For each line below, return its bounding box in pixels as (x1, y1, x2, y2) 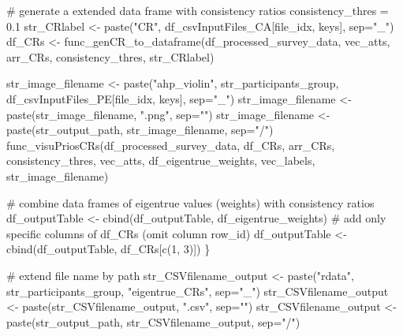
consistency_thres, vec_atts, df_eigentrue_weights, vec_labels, (6, 152, 315, 169)
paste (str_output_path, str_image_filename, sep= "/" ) (6, 121, 274, 138)
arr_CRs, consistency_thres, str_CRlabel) (6, 48, 215, 65)
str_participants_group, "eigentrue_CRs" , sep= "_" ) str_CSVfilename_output (6, 282, 389, 299)
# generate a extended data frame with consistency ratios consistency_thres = (6, 2, 389, 18)
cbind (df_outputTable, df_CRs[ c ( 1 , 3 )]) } (6, 241, 211, 257)
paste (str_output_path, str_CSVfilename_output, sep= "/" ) (6, 313, 300, 330)
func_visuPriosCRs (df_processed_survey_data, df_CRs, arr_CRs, (6, 136, 335, 153)
